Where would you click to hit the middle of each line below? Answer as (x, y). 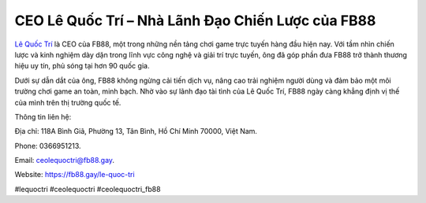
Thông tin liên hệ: (43, 116)
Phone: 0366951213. (48, 146)
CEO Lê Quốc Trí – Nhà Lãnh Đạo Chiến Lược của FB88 (195, 20)
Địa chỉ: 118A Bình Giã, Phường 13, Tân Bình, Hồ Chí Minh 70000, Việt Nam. (136, 131)
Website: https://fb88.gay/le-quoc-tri (75, 175)
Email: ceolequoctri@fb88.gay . (64, 161)
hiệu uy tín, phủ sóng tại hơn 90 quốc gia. (82, 66)
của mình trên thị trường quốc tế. (68, 102)
